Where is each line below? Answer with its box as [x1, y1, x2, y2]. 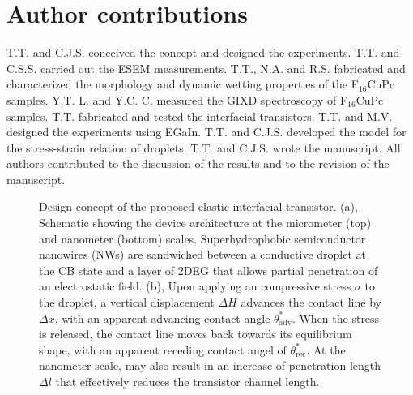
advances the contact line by [241, 294, 381, 311]
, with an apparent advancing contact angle [54, 309, 270, 326]
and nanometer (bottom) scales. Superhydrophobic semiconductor [39, 230, 366, 247]
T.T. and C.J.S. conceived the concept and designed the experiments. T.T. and [6, 44, 400, 61]
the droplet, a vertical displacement [39, 294, 215, 311]
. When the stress [292, 309, 380, 326]
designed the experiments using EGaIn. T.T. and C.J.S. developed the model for [6, 123, 407, 140]
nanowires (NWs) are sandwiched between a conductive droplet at [39, 246, 366, 263]
